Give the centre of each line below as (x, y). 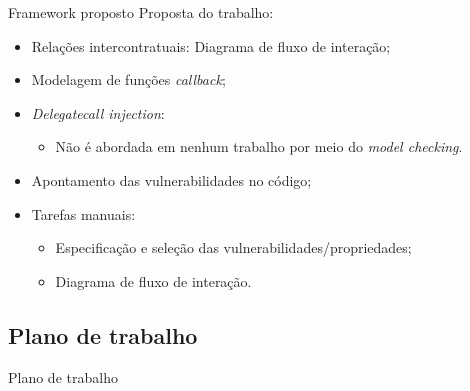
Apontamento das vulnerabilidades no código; (171, 179)
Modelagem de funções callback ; (128, 79)
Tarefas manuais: (83, 213)
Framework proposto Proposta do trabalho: (141, 12)
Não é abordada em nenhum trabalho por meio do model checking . (259, 146)
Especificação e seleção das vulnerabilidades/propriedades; (233, 247)
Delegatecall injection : (98, 112)
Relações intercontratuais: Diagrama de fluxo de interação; (211, 45)
